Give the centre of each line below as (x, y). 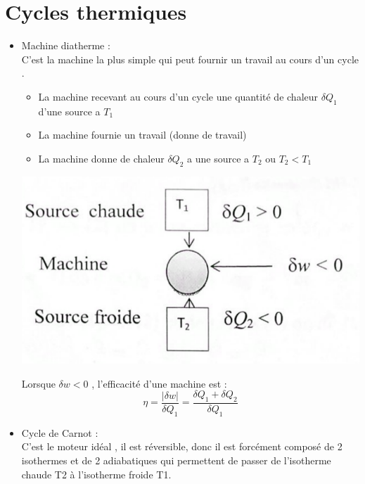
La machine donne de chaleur (101, 158)
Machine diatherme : (66, 45)
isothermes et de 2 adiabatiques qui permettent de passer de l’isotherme (176, 460)
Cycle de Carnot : (60, 432)
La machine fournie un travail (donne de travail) (142, 135)
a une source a (218, 158)
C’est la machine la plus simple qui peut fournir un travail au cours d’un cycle (190, 59)
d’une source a (69, 111)
